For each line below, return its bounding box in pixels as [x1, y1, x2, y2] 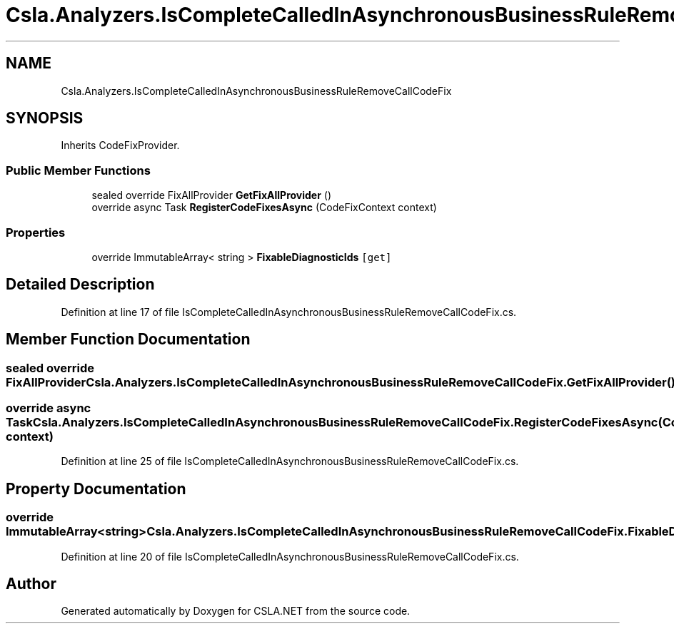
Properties [6, 225, 66, 240]
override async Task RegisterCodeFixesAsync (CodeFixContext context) [91, 201, 437, 214]
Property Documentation [6, 479, 186, 498]
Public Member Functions [6, 163, 151, 178]
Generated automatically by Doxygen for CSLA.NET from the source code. [61, 605, 411, 618]
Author [6, 575, 56, 593]
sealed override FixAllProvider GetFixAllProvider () [91, 189, 332, 202]
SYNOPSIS [6, 109, 84, 128]
